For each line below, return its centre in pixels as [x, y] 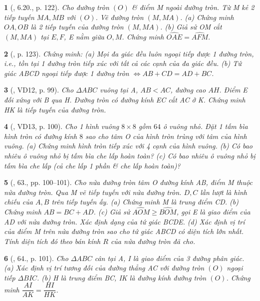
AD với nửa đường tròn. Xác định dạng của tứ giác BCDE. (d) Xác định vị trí [125, 221]
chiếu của [18, 202]
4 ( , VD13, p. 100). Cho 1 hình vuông [62, 126]
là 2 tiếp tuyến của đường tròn [77, 27]
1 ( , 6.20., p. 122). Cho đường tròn [57, 7]
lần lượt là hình [224, 192]
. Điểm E [233, 90]
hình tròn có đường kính [41, 136]
